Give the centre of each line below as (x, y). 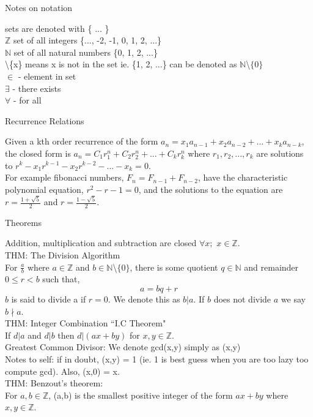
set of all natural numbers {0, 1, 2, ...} (86, 52)
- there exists (37, 88)
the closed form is (38, 153)
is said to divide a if (49, 299)
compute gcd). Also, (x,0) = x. (62, 371)
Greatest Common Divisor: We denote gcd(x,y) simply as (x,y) (123, 347)
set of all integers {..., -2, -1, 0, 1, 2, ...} (88, 40)
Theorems (23, 222)
